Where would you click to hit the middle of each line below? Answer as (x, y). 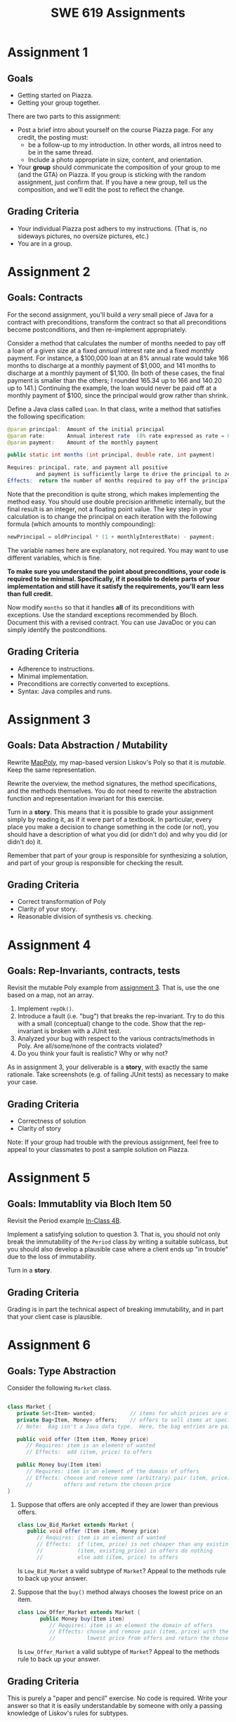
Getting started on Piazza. (55, 95)
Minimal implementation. (53, 676)
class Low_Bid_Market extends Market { (76, 1525)
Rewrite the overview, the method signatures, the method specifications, (112, 783)
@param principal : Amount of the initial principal (86, 429)
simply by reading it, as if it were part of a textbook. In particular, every (110, 819)
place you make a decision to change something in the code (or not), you (113, 827)
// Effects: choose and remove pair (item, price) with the (139, 1632)
